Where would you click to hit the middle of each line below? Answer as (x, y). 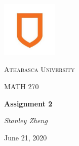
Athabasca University (39, 69)
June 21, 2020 (26, 137)
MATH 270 (22, 86)
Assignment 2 (28, 103)
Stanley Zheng (26, 120)
